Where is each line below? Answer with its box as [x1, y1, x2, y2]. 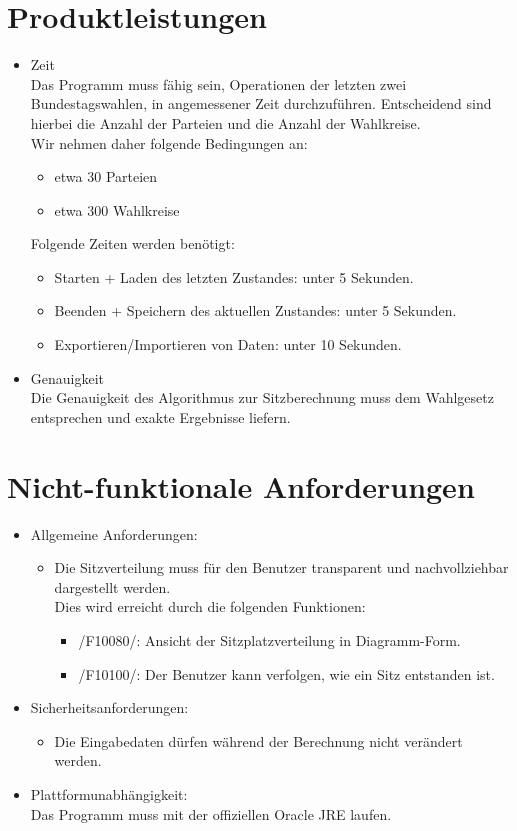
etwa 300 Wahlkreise [54, 199, 180, 220]
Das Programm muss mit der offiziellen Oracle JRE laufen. [30, 803, 392, 824]
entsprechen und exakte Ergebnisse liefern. [30, 406, 291, 427]
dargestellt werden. [54, 576, 171, 597]
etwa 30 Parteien [54, 166, 158, 187]
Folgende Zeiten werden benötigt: [30, 233, 235, 254]
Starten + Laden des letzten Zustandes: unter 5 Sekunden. [54, 266, 414, 287]
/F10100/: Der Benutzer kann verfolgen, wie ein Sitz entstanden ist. [78, 663, 495, 684]
